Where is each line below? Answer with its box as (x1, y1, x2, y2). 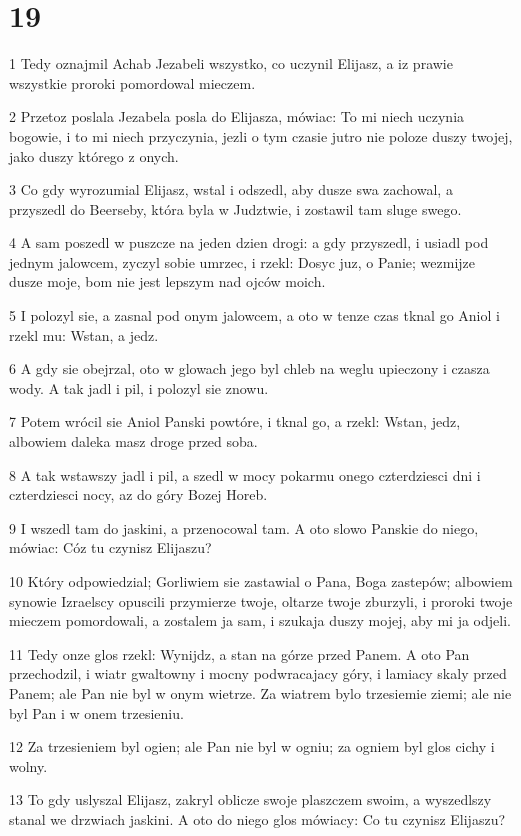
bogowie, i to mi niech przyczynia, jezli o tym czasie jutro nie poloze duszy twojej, (9, 125, 513, 146)
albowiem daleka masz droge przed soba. (9, 431, 258, 452)
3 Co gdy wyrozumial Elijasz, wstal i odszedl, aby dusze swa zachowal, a (9, 179, 453, 200)
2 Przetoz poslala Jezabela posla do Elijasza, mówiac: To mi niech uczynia (9, 106, 465, 127)
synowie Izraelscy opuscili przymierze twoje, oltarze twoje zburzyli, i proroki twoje (9, 590, 513, 611)
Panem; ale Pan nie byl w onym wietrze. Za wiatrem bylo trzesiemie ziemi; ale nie (9, 682, 512, 703)
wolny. (9, 755, 48, 776)
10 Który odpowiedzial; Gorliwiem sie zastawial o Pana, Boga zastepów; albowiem (9, 571, 513, 591)
